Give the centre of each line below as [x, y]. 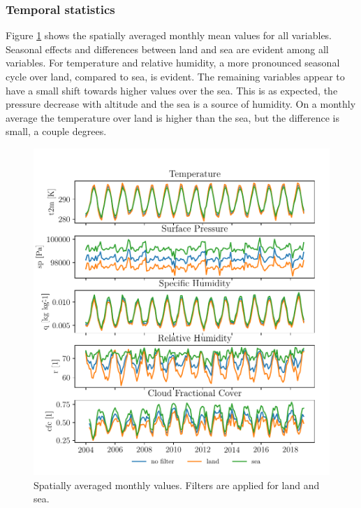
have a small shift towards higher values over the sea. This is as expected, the [172, 90]
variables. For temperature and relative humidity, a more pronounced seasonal [173, 63]
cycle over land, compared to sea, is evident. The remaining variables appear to [175, 76]
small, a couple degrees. [56, 131]
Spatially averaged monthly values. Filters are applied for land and [177, 485]
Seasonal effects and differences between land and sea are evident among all [167, 49]
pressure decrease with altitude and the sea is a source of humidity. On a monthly [181, 104]
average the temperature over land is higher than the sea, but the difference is [172, 117]
